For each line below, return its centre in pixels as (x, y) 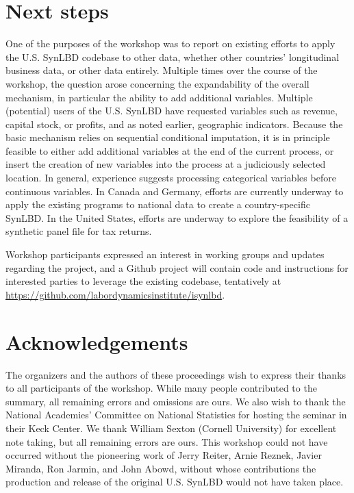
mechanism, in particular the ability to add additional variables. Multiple (159, 97)
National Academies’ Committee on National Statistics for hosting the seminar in (176, 415)
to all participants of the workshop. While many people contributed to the (161, 388)
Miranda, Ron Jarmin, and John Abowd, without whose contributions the (161, 468)
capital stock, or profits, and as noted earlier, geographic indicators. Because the (174, 124)
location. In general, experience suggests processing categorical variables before (171, 178)
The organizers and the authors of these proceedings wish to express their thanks (176, 374)
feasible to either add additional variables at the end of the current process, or (170, 150)
